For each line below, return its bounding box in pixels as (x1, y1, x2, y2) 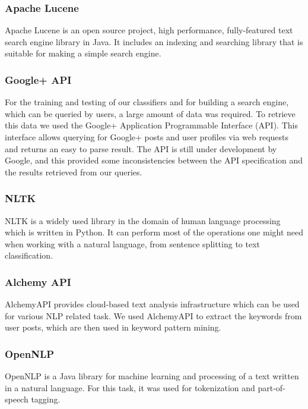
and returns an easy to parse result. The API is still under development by (5, 142, 277, 155)
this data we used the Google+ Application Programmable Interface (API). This (5, 119, 298, 131)
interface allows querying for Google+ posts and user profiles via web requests (5, 131, 289, 143)
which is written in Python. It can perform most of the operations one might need (5, 226, 304, 238)
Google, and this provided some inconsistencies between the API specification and (5, 154, 303, 166)
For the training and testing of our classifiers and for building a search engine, (5, 96, 289, 108)
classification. (5, 249, 53, 262)
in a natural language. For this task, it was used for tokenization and (5, 381, 255, 394)
